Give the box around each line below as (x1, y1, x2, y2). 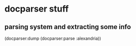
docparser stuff (4, 3, 69, 15)
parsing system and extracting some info (4, 23, 131, 31)
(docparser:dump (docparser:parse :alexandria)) (4, 35, 101, 41)
